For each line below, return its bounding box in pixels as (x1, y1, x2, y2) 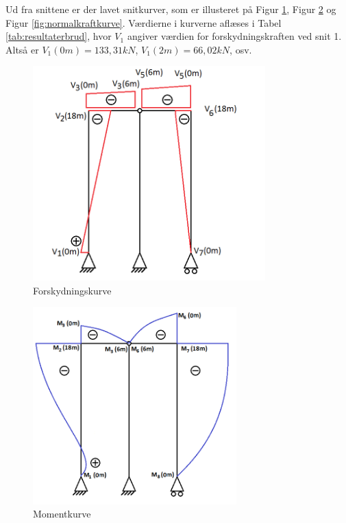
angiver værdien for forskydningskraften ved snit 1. (127, 29, 342, 43)
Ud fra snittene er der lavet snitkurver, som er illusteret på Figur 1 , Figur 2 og (5, 2, 336, 16)
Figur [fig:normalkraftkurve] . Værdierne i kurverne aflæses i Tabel (5, 15, 282, 30)
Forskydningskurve (33, 283, 112, 297)
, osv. (230, 42, 252, 56)
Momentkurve (33, 507, 91, 521)
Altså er (5, 42, 39, 56)
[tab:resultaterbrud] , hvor (5, 29, 112, 43)
